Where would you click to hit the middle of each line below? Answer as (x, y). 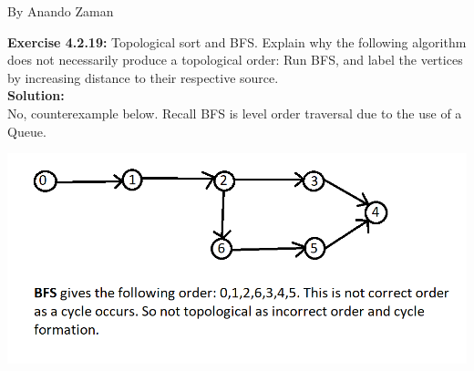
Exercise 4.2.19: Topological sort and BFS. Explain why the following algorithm (237, 41)
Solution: (36, 95)
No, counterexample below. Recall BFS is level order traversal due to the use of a (235, 113)
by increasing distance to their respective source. (143, 77)
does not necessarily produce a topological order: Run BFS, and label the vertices (235, 60)
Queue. (27, 131)
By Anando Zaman (61, 11)
